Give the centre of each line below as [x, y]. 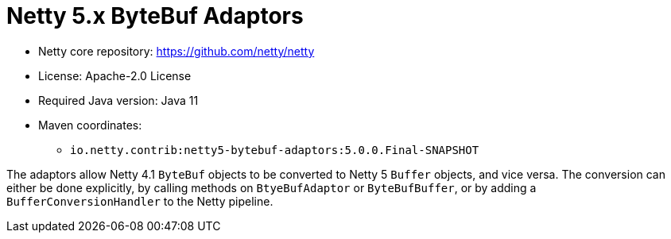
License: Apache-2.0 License [115, 75]
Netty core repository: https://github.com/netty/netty [176, 51]
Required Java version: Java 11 [118, 100]
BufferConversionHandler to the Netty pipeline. [140, 201]
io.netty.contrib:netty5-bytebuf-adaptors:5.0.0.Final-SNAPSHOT [275, 150]
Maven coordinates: [90, 125]
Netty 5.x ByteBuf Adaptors [155, 16]
